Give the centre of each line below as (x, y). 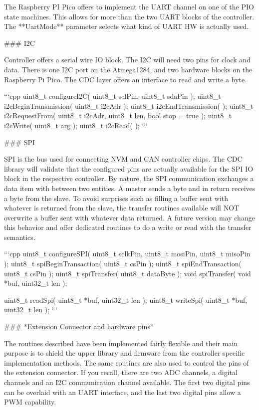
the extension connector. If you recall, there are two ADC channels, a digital (121, 372)
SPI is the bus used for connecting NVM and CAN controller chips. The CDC (123, 159)
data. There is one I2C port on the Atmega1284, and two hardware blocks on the (128, 69)
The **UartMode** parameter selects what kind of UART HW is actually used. (127, 26)
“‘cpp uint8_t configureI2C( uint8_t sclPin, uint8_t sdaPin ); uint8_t (113, 96)
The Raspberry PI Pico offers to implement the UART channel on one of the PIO (129, 6)
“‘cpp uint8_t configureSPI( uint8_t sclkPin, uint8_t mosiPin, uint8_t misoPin (127, 254)
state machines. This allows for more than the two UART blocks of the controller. (129, 16)
